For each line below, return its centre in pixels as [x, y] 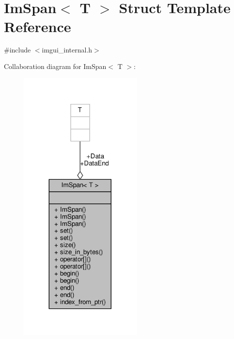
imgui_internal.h [67, 50]
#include [17, 50]
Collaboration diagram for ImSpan [55, 66]
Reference [38, 26]
